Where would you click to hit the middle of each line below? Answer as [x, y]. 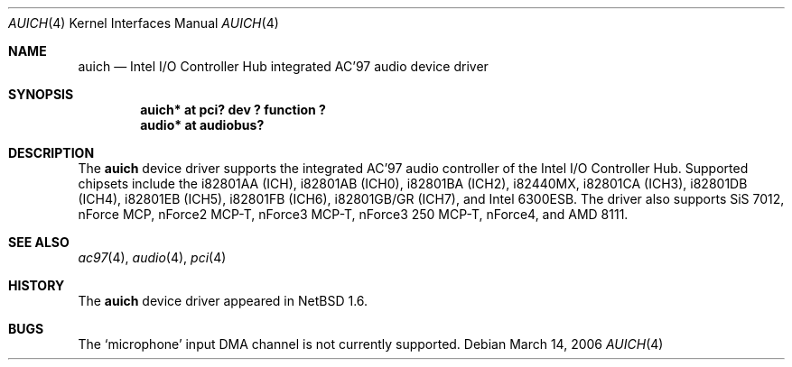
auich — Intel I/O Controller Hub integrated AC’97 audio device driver [283, 66]
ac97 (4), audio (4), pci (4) [152, 257]
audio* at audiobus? [202, 125]
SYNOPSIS [41, 94]
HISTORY [37, 285]
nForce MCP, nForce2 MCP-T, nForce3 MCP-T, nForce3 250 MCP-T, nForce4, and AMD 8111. [353, 214]
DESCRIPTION [51, 153]
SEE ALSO [39, 242]
